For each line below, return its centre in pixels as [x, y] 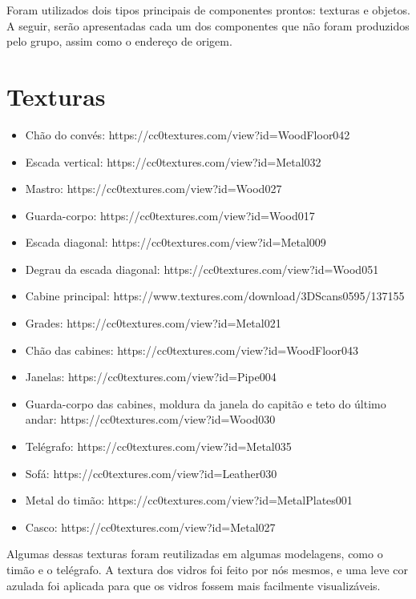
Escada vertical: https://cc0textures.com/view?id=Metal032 [173, 161]
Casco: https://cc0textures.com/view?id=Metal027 [150, 527]
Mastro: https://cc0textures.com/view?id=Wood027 [153, 189]
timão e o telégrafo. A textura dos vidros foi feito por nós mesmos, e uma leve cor [208, 569]
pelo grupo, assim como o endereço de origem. [119, 41]
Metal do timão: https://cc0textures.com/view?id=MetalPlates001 [189, 500]
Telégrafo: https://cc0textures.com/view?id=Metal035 [158, 446]
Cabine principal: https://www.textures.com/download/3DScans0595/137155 [215, 296]
